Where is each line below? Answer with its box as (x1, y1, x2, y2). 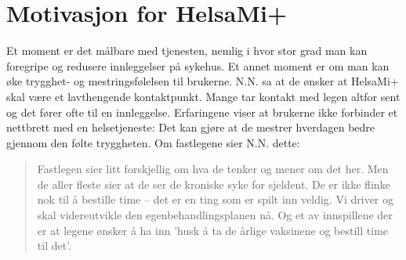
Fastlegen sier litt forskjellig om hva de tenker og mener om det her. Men (37, 161, 389, 177)
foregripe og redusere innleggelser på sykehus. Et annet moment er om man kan (6, 57, 390, 74)
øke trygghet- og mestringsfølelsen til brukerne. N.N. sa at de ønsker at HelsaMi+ (6, 73, 399, 89)
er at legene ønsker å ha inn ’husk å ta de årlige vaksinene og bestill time (37, 222, 389, 238)
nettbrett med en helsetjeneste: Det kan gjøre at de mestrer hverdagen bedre (6, 119, 375, 135)
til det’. (37, 237, 71, 254)
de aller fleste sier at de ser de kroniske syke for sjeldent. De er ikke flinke (37, 175, 390, 192)
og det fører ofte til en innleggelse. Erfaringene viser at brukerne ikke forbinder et (6, 103, 398, 120)
